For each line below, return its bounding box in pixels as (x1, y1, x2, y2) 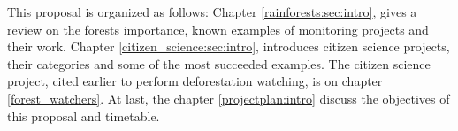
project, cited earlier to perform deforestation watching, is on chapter (7, 72, 383, 90)
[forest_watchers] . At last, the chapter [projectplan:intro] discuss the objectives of (7, 89, 450, 107)
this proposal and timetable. (7, 106, 160, 125)
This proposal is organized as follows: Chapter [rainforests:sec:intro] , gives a (7, 3, 417, 20)
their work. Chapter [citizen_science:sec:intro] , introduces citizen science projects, (7, 37, 450, 56)
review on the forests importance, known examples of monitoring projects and (7, 19, 429, 38)
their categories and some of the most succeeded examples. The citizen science (7, 54, 431, 73)
